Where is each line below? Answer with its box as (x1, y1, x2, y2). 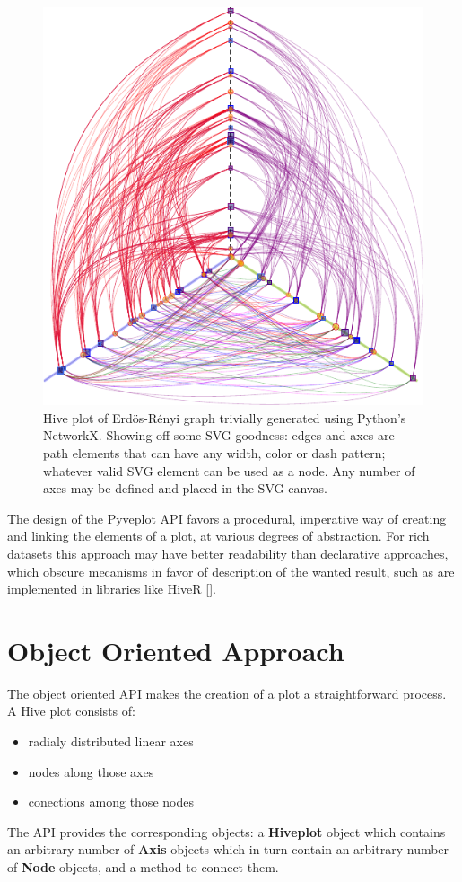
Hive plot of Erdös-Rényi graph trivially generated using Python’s (43, 408, 406, 427)
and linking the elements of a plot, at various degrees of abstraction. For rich (7, 526, 430, 545)
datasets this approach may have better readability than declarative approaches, (7, 543, 449, 562)
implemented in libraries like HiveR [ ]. (7, 579, 216, 598)
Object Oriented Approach (7, 631, 344, 668)
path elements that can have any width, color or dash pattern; (43, 443, 386, 462)
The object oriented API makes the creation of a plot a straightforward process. (7, 684, 447, 702)
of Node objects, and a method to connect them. (7, 857, 279, 876)
